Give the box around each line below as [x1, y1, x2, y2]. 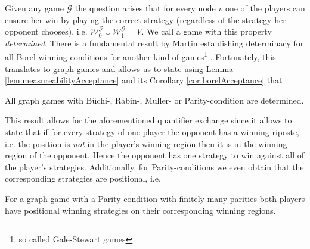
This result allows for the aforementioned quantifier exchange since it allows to [5, 114, 292, 126]
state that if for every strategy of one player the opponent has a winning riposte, [5, 126, 300, 138]
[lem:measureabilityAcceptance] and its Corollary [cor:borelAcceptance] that [5, 74, 283, 86]
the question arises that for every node [75, 2, 216, 14]
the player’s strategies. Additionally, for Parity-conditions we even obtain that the [5, 160, 304, 173]
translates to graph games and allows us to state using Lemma [5, 62, 234, 74]
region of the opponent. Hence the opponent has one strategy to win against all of [5, 149, 304, 161]
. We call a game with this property [141, 25, 272, 38]
